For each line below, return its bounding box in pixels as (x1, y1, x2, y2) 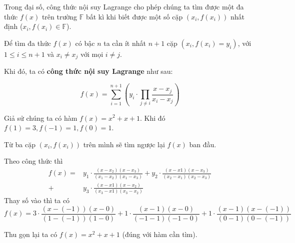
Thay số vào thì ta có (4, 195, 70, 206)
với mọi (80, 48, 103, 59)
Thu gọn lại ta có (4, 229, 57, 239)
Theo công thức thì (4, 156, 63, 166)
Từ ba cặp (4, 139, 35, 149)
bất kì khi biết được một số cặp (85, 11, 183, 21)
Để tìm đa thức (4, 37, 51, 48)
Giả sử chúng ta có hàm (4, 112, 77, 123)
